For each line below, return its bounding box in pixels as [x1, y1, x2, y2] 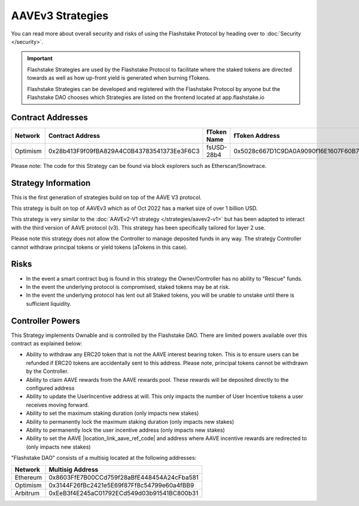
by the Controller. [26, 368, 69, 375]
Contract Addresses [11, 112, 88, 122]
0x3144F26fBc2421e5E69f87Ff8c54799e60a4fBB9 [48, 481, 194, 489]
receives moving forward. [26, 401, 89, 408]
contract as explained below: [11, 340, 83, 347]
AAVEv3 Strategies [11, 9, 109, 22]
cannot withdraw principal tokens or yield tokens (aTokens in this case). [11, 243, 188, 251]
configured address [26, 384, 75, 391]
